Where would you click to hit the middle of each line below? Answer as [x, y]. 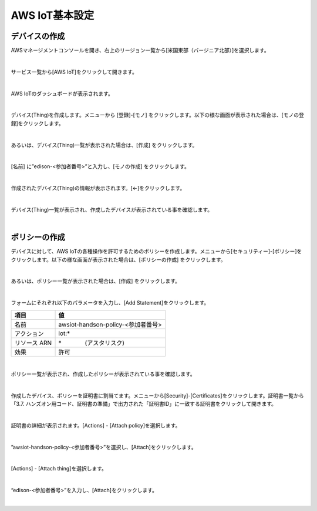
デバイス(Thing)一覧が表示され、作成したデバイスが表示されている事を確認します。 [112, 209]
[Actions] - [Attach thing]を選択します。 [59, 469]
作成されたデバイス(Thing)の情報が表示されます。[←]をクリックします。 [98, 188]
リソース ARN [33, 343]
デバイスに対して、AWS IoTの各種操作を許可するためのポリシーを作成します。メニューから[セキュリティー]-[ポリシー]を [156, 251]
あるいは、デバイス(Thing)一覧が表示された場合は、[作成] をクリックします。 [104, 145]
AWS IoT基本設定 [53, 15]
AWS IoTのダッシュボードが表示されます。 [62, 93]
